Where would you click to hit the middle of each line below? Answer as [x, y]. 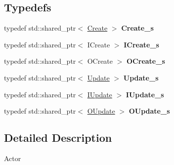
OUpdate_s [149, 111]
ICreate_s [141, 44]
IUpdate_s [145, 94]
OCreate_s [146, 61]
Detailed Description [58, 138]
